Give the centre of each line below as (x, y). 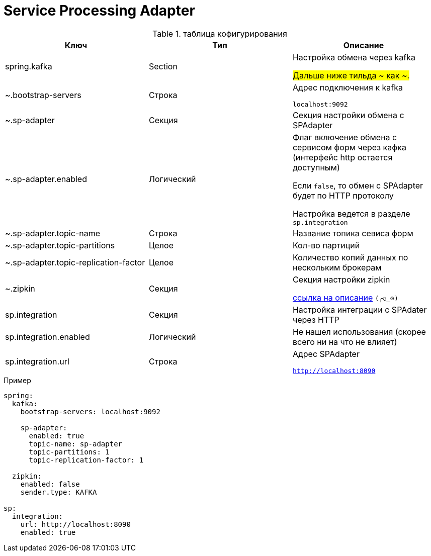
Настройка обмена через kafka (354, 57)
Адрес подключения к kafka (348, 87)
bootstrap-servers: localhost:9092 (90, 411)
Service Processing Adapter (99, 11)
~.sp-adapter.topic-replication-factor (75, 262)
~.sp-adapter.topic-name (53, 233)
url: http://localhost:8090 (75, 524)
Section (163, 66)
